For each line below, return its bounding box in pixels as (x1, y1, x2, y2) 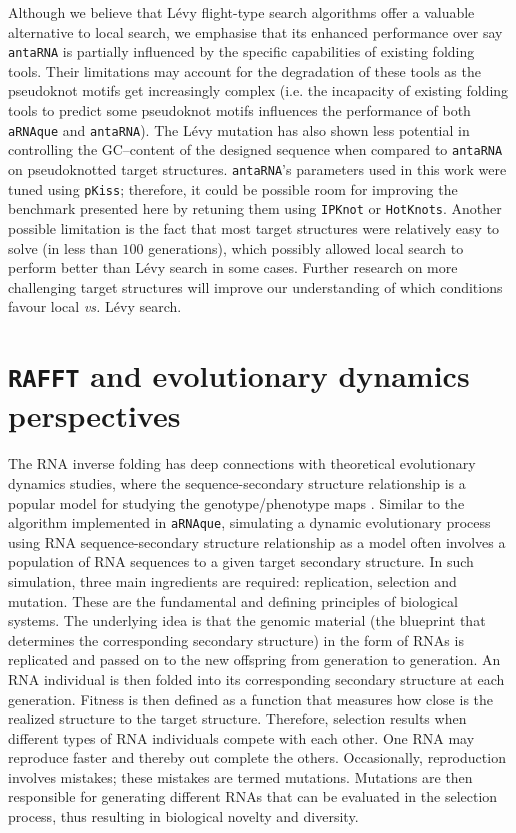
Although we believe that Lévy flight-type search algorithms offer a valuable (8, 2, 475, 22)
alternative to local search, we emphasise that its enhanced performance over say (8, 21, 503, 42)
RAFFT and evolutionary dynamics (8, 355, 470, 396)
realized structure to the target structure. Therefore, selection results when (8, 708, 467, 729)
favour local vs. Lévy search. (8, 296, 182, 317)
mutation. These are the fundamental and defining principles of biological (8, 590, 458, 611)
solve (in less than (8, 237, 118, 258)
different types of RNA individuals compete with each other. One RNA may (8, 727, 475, 748)
